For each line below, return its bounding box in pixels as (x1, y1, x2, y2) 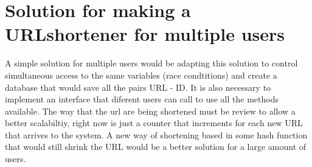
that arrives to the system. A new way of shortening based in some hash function (5, 128, 308, 141)
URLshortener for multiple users (5, 21, 285, 46)
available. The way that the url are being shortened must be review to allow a (5, 104, 296, 117)
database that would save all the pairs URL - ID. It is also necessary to (5, 80, 271, 93)
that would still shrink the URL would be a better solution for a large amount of (5, 140, 307, 153)
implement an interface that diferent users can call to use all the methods (5, 93, 279, 105)
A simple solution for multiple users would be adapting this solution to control (5, 57, 298, 69)
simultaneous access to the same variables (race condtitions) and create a (5, 68, 277, 81)
